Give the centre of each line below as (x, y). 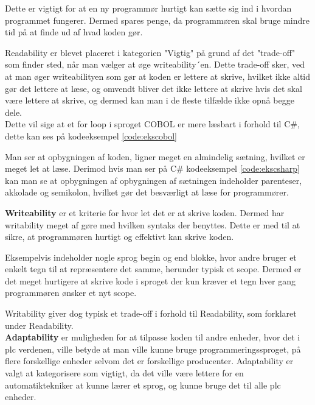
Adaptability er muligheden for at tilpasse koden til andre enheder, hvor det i (153, 337)
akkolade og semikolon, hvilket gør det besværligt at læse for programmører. (147, 192)
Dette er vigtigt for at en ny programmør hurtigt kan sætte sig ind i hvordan (148, 8)
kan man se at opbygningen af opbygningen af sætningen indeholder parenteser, (154, 180)
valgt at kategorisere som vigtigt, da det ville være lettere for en (124, 373)
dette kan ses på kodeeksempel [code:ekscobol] (91, 136)
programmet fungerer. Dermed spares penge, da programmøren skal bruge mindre (157, 20)
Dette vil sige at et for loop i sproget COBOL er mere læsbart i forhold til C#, (152, 124)
